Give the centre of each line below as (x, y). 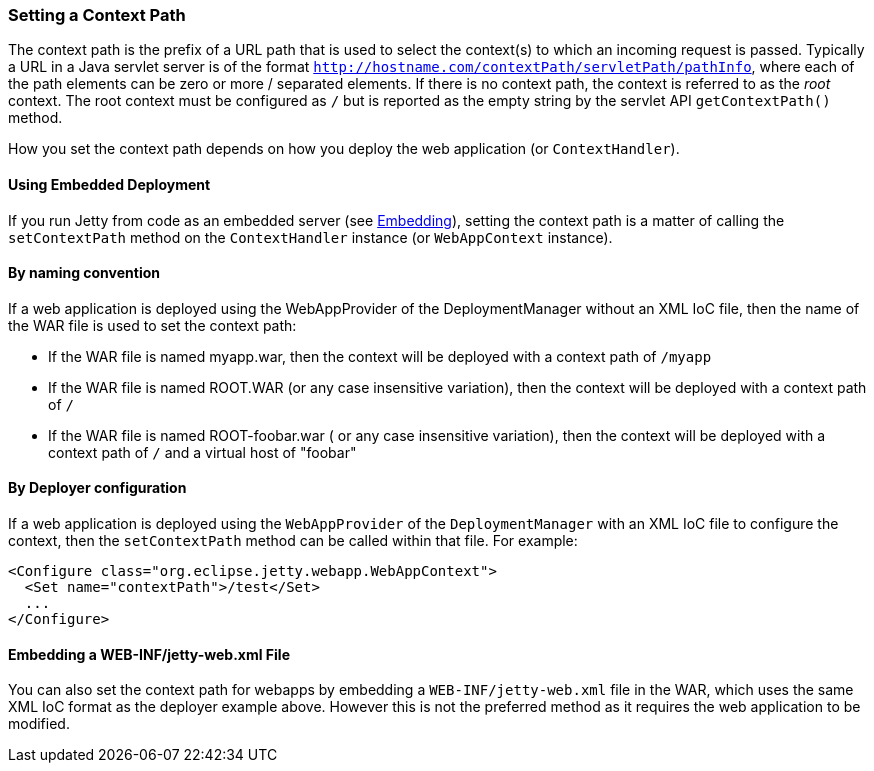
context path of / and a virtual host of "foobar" (202, 452)
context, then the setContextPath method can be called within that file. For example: (293, 541)
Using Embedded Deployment (109, 184)
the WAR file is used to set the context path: (152, 325)
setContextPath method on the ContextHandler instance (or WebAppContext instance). (310, 237)
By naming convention (84, 273)
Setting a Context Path (97, 15)
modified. (39, 724)
